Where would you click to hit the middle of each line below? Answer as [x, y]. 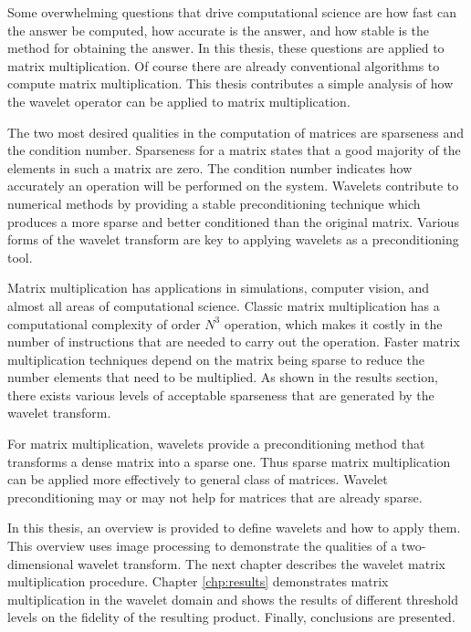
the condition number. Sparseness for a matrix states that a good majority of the [234, 150]
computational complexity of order [104, 323]
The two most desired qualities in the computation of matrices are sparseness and [236, 132]
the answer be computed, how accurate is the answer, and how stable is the [219, 30]
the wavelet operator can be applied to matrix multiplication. [179, 101]
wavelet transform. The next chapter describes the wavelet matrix [262, 563]
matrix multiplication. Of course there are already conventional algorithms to [224, 65]
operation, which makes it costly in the [333, 323]
